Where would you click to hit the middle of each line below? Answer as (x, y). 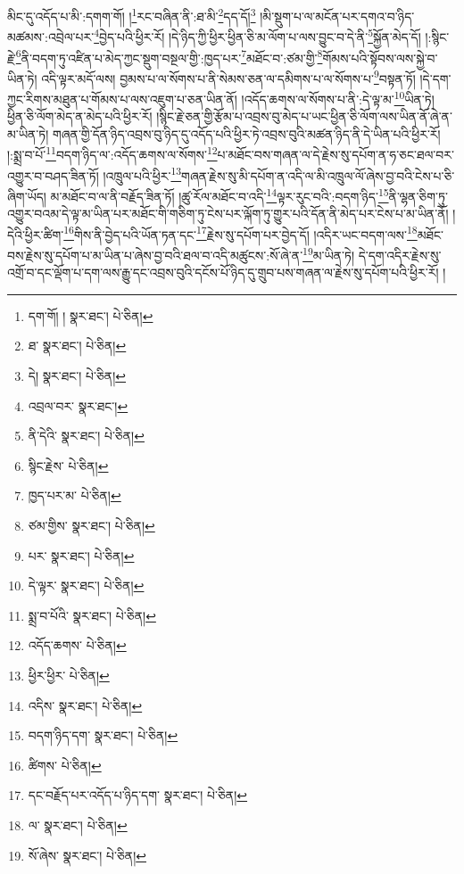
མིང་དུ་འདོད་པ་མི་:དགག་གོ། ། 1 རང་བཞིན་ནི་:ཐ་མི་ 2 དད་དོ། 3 (132, 15)
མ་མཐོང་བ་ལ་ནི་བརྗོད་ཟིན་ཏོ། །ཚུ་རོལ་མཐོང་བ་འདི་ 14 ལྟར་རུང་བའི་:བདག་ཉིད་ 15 (220, 194)
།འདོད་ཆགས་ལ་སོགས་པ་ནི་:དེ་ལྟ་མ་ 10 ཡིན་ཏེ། (338, 98)
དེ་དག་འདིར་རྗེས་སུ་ (400, 255)
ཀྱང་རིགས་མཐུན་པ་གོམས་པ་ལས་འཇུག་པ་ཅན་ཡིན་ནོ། (122, 99)
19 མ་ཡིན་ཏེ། (329, 254)
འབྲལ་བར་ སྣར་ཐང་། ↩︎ (78, 405)
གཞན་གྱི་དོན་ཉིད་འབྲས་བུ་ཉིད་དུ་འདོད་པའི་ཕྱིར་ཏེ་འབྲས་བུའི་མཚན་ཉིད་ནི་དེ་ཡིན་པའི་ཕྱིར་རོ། (246, 133)
